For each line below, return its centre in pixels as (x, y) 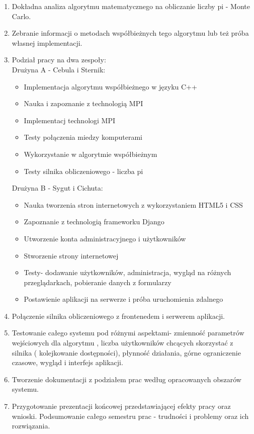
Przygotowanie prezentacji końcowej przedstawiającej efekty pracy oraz (121, 406)
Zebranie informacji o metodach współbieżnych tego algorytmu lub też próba (130, 33)
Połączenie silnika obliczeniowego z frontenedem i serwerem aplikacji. (118, 316)
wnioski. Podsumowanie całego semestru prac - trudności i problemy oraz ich (130, 416)
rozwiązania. (31, 426)
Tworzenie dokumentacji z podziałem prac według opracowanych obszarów (126, 379)
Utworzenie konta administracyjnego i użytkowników (105, 238)
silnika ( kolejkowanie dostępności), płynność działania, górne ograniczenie (126, 352)
